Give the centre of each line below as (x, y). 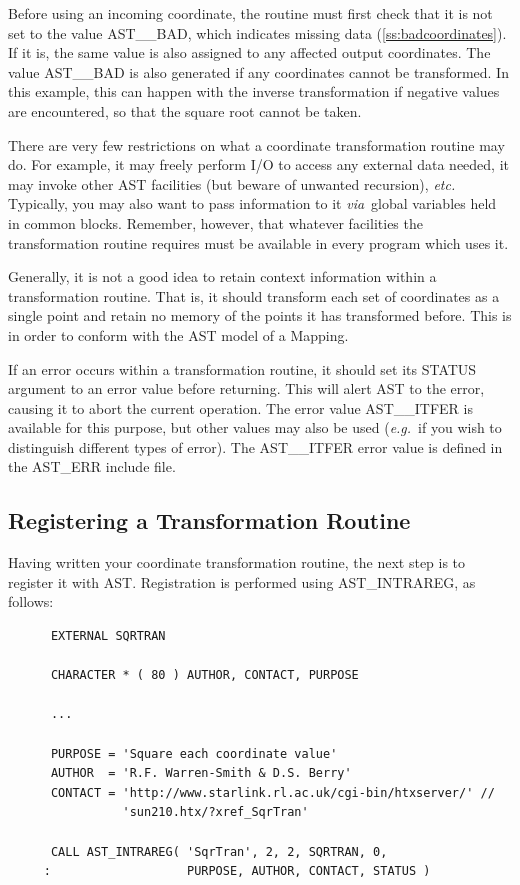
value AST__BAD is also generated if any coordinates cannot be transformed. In (258, 71)
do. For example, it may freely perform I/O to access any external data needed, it (259, 164)
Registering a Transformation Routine (209, 520)
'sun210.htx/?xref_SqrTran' (215, 812)
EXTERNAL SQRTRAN (108, 636)
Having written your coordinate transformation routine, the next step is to (237, 562)
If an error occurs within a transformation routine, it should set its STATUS (242, 368)
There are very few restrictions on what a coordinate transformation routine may (256, 144)
